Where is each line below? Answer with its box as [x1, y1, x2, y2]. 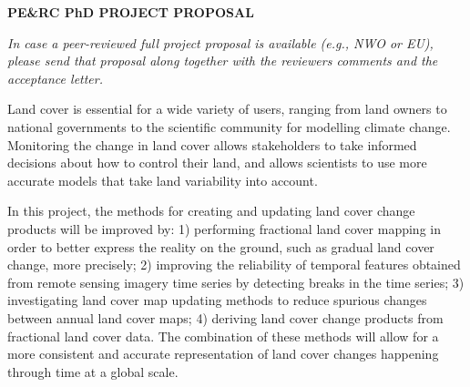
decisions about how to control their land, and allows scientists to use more [7, 153, 427, 172]
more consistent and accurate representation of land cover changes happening [7, 344, 439, 363]
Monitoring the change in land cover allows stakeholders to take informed [7, 135, 417, 154]
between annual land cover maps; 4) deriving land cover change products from [7, 308, 444, 327]
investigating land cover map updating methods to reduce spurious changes [7, 290, 427, 310]
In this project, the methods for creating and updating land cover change [7, 201, 415, 220]
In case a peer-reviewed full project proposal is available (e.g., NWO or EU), [7, 33, 434, 52]
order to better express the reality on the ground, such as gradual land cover [7, 237, 434, 256]
